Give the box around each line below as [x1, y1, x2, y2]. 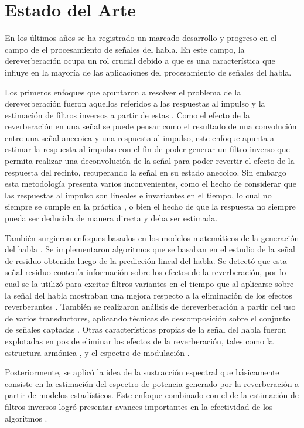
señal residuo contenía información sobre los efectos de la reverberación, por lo [5, 266, 286, 278]
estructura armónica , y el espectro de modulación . [5, 346, 190, 358]
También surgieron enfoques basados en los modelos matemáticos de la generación [5, 231, 299, 244]
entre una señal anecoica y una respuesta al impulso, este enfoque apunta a [5, 131, 275, 143]
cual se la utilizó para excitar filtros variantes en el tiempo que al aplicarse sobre [5, 278, 294, 289]
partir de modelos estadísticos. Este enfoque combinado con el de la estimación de [5, 389, 299, 401]
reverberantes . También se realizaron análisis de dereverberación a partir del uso [5, 300, 296, 313]
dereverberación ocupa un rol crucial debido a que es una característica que [5, 54, 275, 67]
